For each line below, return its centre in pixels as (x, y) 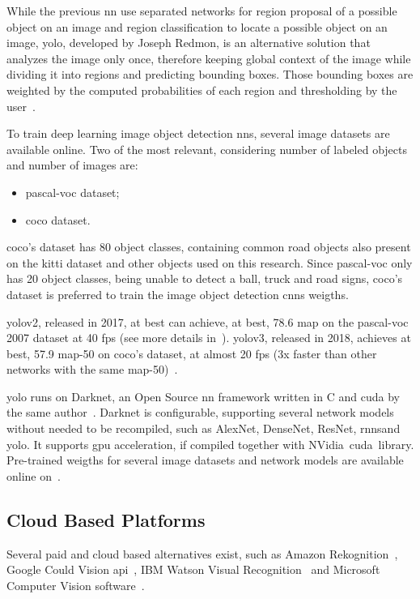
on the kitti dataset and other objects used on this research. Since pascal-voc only (210, 262)
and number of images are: (72, 165)
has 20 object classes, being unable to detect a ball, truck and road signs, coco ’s (205, 278)
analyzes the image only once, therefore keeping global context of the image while (209, 58)
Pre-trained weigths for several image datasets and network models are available (205, 460)
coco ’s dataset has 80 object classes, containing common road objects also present (209, 247)
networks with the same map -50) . (92, 369)
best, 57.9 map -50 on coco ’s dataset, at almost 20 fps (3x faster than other (192, 353)
